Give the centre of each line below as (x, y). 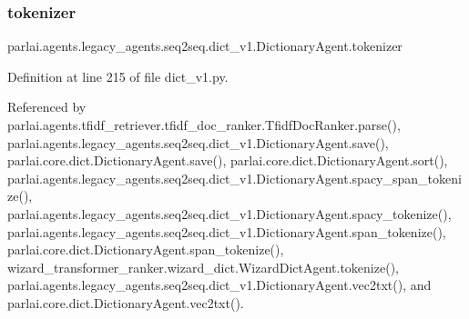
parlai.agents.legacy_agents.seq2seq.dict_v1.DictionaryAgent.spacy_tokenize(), (229, 213)
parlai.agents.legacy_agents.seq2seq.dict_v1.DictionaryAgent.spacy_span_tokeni (234, 178)
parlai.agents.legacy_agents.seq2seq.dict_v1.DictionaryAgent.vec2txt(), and (219, 285)
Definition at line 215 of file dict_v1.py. (118, 76)
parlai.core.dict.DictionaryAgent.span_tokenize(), (146, 249)
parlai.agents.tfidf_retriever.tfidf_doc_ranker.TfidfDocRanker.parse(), (204, 125)
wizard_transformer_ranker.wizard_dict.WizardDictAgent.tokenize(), (203, 267)
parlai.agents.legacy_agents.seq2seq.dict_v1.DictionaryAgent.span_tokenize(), (227, 231)
